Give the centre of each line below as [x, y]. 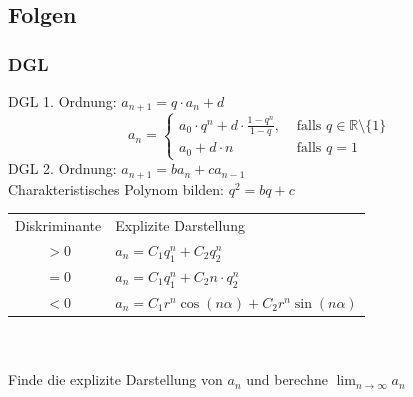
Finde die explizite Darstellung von [115, 379]
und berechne [287, 379]
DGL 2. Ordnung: [62, 168]
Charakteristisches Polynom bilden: [116, 188]
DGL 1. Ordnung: [62, 101]
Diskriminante [58, 224]
